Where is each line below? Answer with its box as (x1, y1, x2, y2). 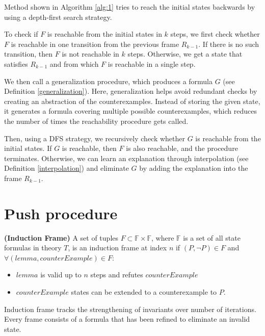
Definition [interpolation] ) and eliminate (4, 163, 129, 173)
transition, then (4, 48, 53, 59)
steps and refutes (90, 269, 143, 280)
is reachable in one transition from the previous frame (11, 38, 179, 49)
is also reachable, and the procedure (126, 143, 238, 153)
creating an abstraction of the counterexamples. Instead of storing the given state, (4, 95, 260, 106)
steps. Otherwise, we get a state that (127, 48, 243, 59)
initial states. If (4, 143, 52, 153)
